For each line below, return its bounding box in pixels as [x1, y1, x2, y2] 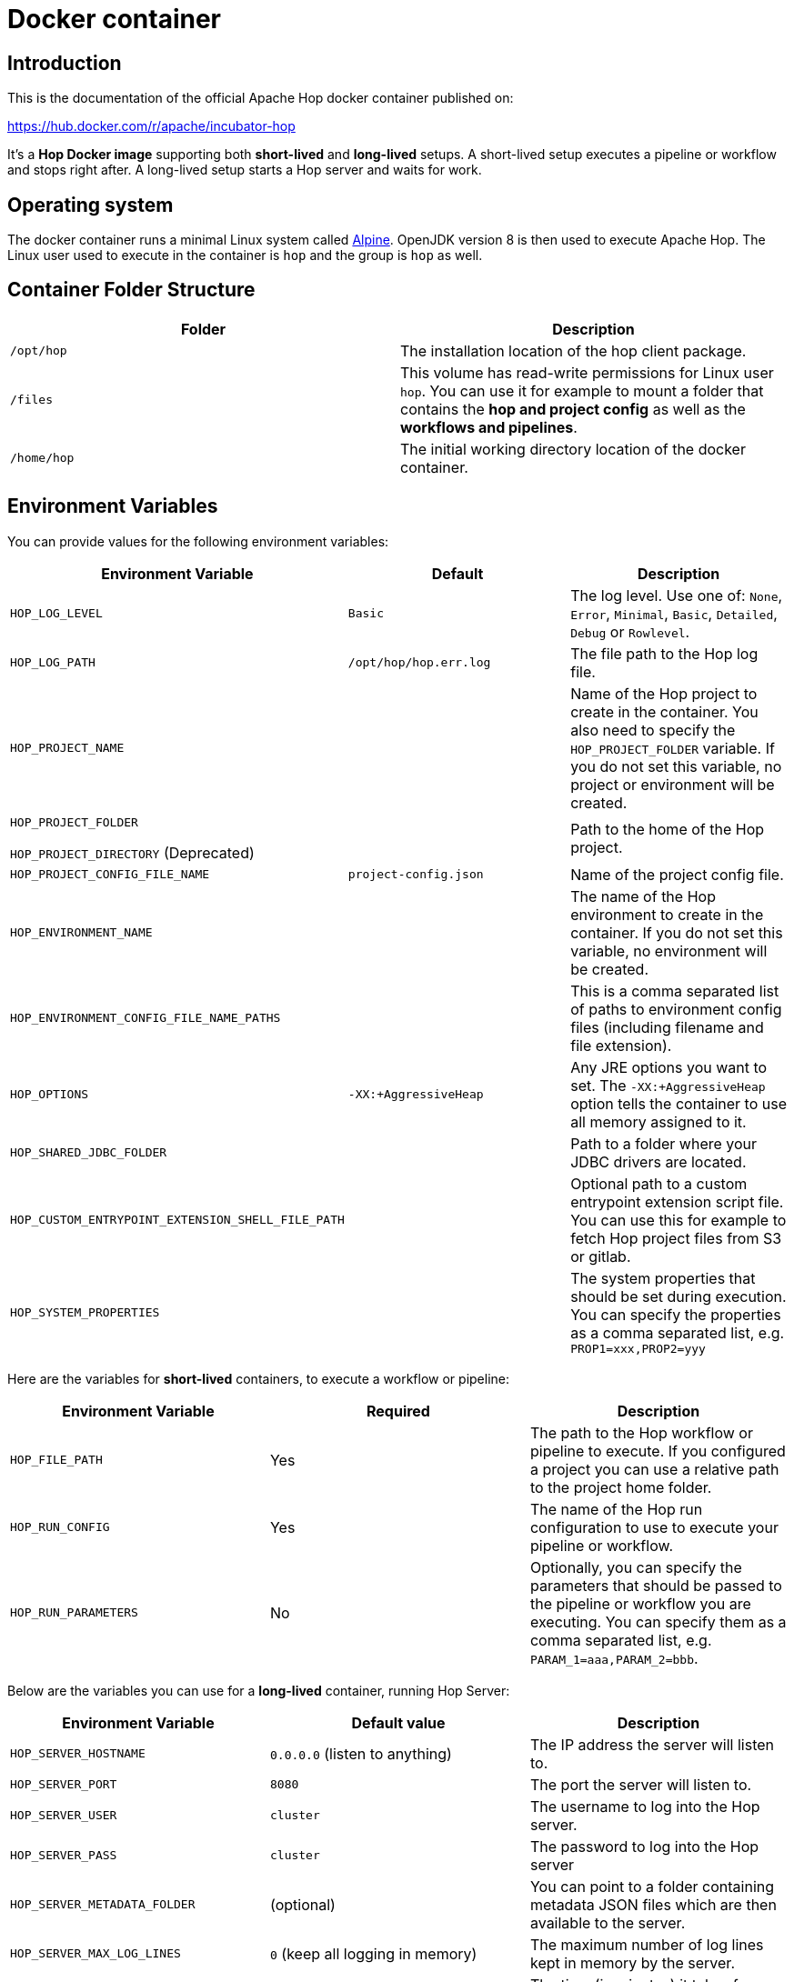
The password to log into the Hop [529, 1837, 759, 1856]
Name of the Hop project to [570, 684, 758, 703]
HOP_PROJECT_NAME [10, 741, 125, 756]
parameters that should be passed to [529, 1576, 782, 1595]
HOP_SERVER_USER [10, 1808, 117, 1823]
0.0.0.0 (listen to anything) [269, 1744, 452, 1763]
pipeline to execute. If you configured [529, 1441, 786, 1460]
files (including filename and [570, 1017, 764, 1036]
